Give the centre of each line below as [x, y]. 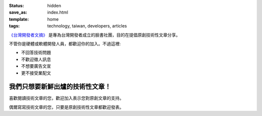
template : [19, 19]
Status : [16, 6]
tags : [14, 26]
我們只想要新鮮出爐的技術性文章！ [60, 87]
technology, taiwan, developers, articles [87, 26]
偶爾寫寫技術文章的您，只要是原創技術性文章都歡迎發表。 [66, 107]
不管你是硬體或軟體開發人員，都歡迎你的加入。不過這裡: [65, 43]
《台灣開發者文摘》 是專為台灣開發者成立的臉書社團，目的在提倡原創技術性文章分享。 [95, 35]
